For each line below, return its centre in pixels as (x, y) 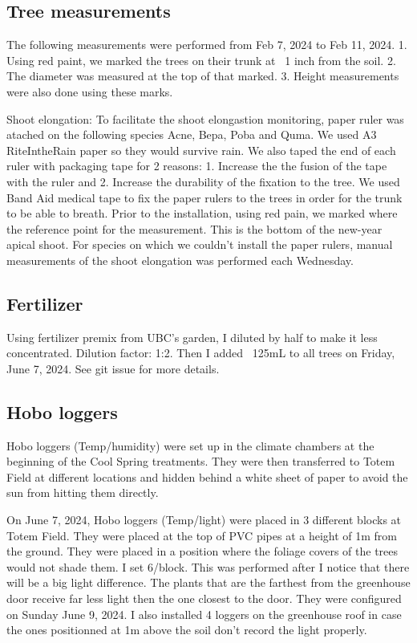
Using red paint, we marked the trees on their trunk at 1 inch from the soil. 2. (201, 60)
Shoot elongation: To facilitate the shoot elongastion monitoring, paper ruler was (205, 118)
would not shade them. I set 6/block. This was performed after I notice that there (208, 566)
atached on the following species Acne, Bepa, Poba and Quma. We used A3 (192, 134)
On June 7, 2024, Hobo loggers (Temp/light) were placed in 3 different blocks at (204, 520)
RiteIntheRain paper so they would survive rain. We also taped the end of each (201, 150)
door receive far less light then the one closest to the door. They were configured (204, 598)
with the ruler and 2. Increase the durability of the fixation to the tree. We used (203, 181)
